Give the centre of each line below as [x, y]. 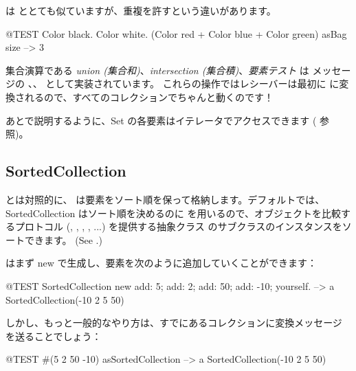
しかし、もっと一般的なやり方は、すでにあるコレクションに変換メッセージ [174, 323]
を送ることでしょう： [54, 336]
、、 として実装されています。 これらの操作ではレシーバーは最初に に [183, 83]
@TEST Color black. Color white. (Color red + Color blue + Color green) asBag [176, 33]
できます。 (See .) [63, 239]
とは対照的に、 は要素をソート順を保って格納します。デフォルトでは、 [165, 199]
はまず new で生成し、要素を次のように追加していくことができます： [162, 263]
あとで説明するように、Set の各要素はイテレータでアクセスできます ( [161, 120]
